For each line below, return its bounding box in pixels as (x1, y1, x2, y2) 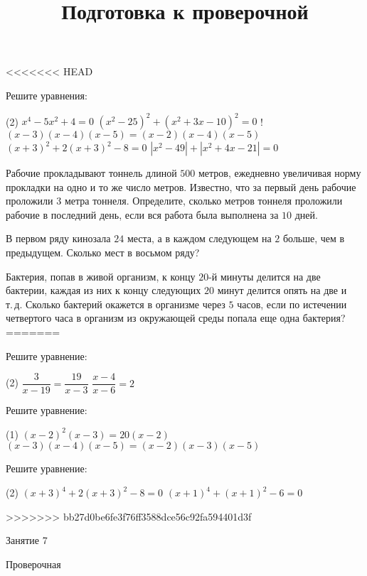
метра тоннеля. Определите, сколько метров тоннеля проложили (64, 193, 343, 208)
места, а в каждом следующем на (127, 231, 272, 246)
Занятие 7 (6, 533, 48, 548)
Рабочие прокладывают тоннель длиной (6, 165, 177, 180)
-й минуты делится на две (208, 268, 321, 283)
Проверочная (6, 556, 61, 571)
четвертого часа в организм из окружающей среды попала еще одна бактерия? (6, 310, 346, 325)
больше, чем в (282, 231, 345, 246)
